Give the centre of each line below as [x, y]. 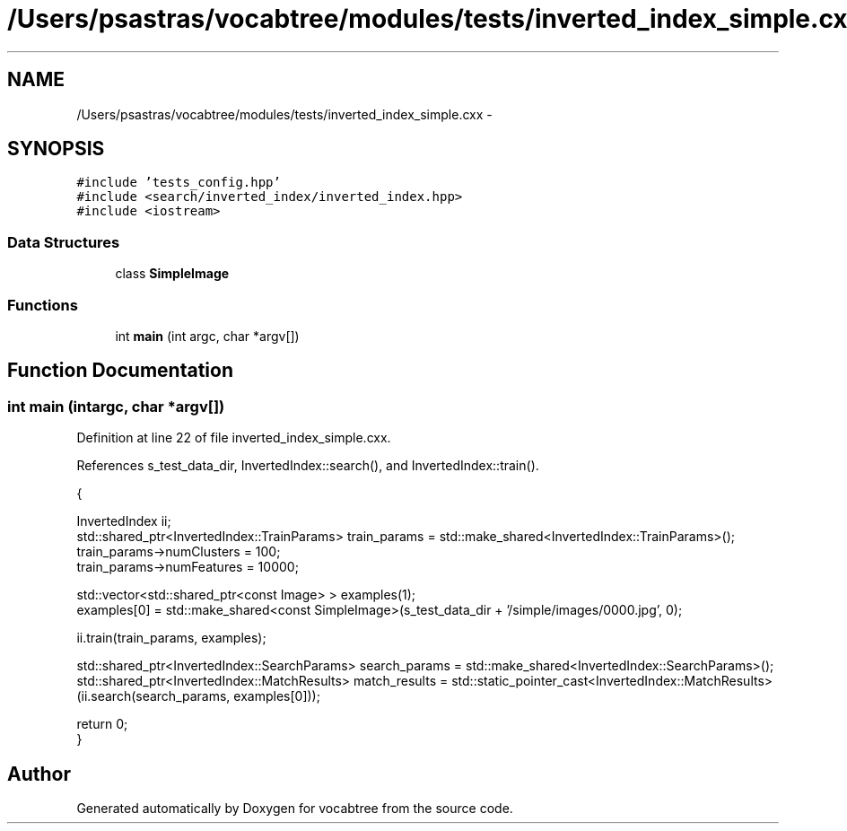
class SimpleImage [172, 274]
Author [39, 774]
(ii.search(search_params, [153, 696]
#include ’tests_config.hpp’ [179, 183]
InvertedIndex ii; [124, 521]
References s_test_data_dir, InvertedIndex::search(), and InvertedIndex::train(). [308, 466]
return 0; [102, 724]
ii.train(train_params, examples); [171, 638]
